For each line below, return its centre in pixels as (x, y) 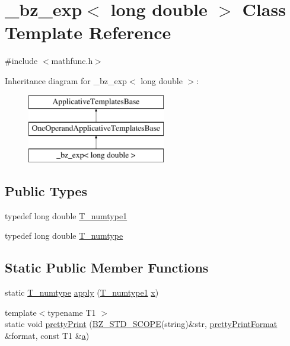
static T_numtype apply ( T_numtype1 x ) (82, 292)
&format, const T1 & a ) (47, 335)
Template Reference (88, 32)
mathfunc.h (72, 61)
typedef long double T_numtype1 (66, 215)
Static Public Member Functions (107, 267)
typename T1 (72, 312)
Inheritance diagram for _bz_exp (66, 80)
